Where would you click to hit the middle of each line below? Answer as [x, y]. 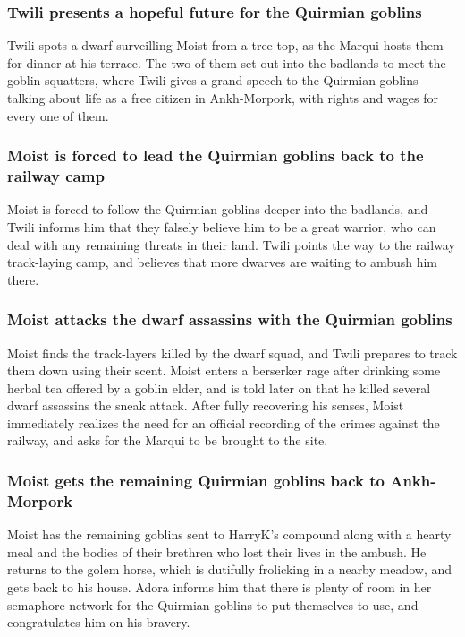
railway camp [56, 176]
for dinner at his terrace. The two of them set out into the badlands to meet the [227, 62]
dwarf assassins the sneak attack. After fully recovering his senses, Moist [206, 405]
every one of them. [58, 115]
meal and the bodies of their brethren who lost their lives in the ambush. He [217, 551]
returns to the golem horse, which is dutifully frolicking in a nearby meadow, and [230, 569]
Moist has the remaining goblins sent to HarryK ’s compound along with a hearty [229, 534]
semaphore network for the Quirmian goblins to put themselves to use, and [213, 604]
